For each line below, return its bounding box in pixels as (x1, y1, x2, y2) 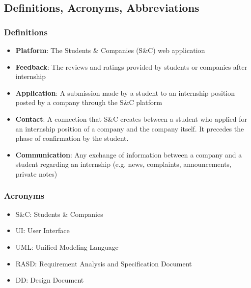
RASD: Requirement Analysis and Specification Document (15, 258, 192, 268)
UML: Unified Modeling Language (15, 241, 119, 252)
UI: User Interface (15, 225, 70, 236)
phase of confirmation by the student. (15, 133, 129, 143)
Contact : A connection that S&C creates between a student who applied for (15, 113, 248, 124)
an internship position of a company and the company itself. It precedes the (15, 123, 244, 133)
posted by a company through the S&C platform (15, 97, 162, 107)
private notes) (15, 168, 57, 179)
